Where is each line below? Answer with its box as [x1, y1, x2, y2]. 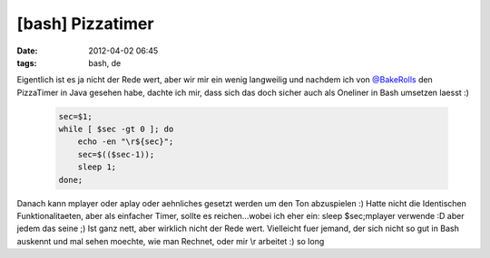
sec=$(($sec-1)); [77, 149, 155, 159]
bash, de [88, 57, 122, 68]
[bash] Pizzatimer [16, 14, 154, 33]
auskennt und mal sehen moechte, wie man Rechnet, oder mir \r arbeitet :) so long [16, 235, 325, 246]
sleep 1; [77, 162, 117, 172]
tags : [16, 57, 37, 68]
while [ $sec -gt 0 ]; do [58, 124, 174, 135]
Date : [16, 45, 38, 56]
